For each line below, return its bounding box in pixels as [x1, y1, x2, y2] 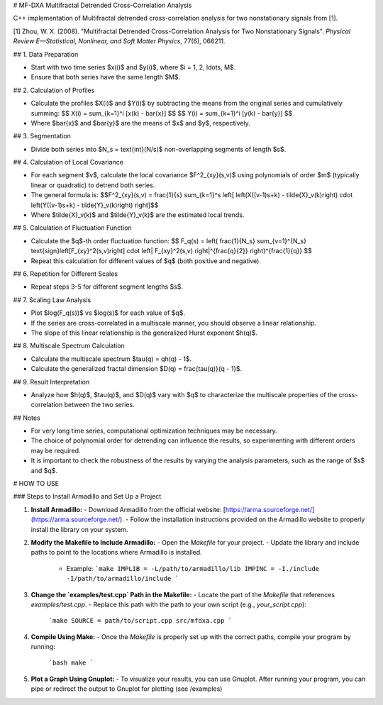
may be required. [30, 446, 81, 455]
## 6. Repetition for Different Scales [13, 270, 118, 278]
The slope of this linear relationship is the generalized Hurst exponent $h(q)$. [30, 328, 258, 337]
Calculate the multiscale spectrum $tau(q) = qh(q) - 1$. [30, 355, 191, 363]
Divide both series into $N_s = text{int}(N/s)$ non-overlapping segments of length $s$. [30, 145, 287, 153]
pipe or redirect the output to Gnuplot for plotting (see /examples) [30, 684, 223, 693]
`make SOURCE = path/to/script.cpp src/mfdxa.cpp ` [48, 617, 233, 625]
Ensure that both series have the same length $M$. [30, 73, 181, 82]
